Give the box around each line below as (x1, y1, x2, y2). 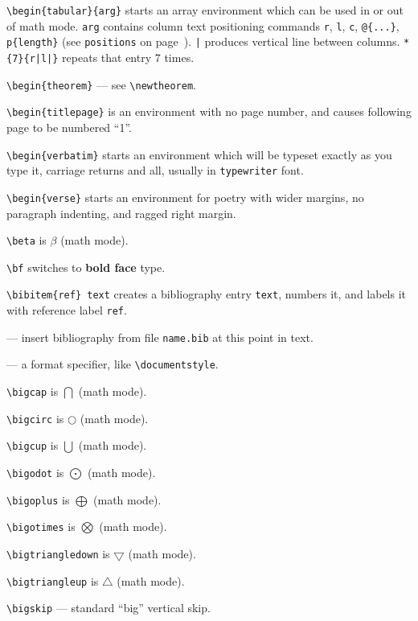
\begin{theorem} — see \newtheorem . (6, 76, 196, 93)
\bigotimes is (6, 518, 76, 535)
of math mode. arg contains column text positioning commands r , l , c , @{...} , (6, 17, 400, 34)
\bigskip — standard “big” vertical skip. (6, 599, 211, 616)
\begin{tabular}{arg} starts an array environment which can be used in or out (6, 2, 404, 18)
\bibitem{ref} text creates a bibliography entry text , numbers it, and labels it (6, 286, 407, 302)
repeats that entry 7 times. (62, 48, 195, 65)
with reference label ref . (6, 302, 127, 319)
